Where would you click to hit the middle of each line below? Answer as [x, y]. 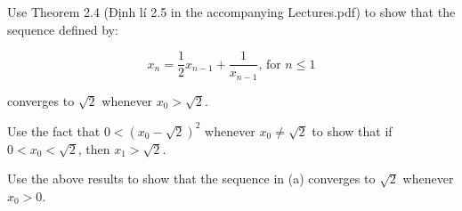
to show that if [352, 130]
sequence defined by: [63, 29]
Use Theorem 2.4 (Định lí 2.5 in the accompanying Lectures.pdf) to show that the [231, 12]
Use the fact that [54, 130]
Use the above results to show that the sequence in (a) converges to [191, 179]
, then [94, 148]
